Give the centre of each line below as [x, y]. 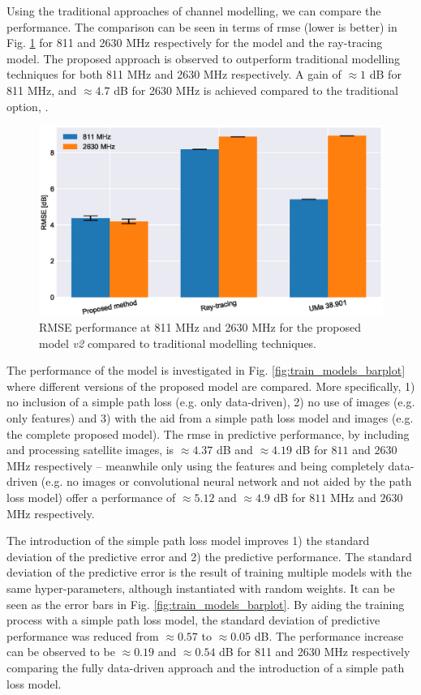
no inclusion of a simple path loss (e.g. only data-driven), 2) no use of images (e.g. [211, 402]
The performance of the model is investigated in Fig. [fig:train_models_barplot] [206, 370]
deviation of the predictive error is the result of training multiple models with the [209, 572]
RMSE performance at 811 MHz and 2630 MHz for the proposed [200, 327]
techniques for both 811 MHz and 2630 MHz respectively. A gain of [174, 74]
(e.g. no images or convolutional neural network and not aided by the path [226, 481]
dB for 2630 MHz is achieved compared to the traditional [256, 90]
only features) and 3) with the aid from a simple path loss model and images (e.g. [210, 418]
